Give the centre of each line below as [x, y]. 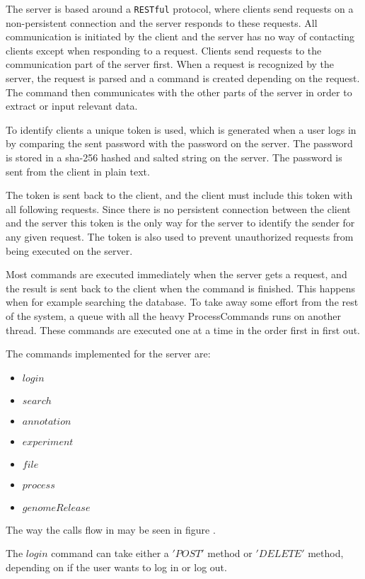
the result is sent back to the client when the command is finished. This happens [181, 288]
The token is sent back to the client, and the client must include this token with [179, 195]
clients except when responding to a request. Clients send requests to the [164, 50]
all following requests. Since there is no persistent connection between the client [178, 208]
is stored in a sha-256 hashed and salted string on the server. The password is [174, 157]
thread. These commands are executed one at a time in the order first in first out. [183, 329]
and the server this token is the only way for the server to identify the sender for [180, 223]
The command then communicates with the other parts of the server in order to [179, 92]
